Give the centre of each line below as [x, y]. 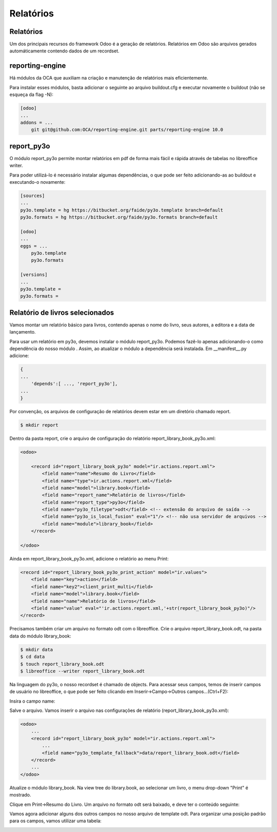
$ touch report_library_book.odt [62, 664]
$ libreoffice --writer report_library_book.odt [83, 671]
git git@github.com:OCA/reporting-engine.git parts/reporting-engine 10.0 [127, 130]
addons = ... [37, 122]
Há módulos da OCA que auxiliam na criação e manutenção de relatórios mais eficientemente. [109, 78]
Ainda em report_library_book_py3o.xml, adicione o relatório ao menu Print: [89, 559]
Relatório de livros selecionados [62, 312]
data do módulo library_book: [40, 636]
